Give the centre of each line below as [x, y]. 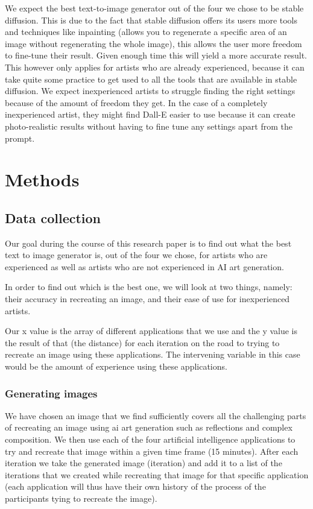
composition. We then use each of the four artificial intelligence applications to [150, 439]
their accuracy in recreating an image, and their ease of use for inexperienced [147, 299]
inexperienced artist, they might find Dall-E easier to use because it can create [150, 114]
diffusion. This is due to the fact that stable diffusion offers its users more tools [151, 20]
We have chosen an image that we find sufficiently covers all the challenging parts [156, 415]
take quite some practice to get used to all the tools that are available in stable [151, 79]
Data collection [53, 217]
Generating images [51, 393]
